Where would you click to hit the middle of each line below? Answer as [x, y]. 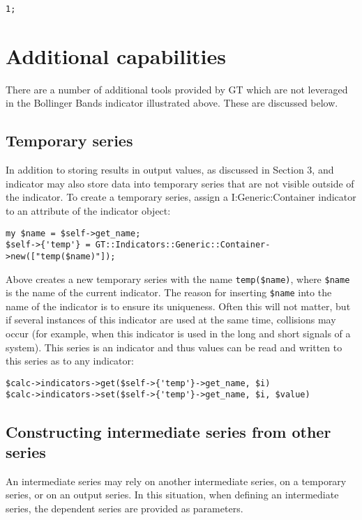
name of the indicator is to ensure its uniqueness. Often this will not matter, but [178, 306]
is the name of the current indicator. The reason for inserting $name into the [169, 292]
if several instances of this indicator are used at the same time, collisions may [171, 320]
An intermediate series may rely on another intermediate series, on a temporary [176, 481]
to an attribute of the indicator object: [88, 210]
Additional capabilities [116, 55]
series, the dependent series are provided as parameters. [125, 508]
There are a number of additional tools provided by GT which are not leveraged [177, 89]
